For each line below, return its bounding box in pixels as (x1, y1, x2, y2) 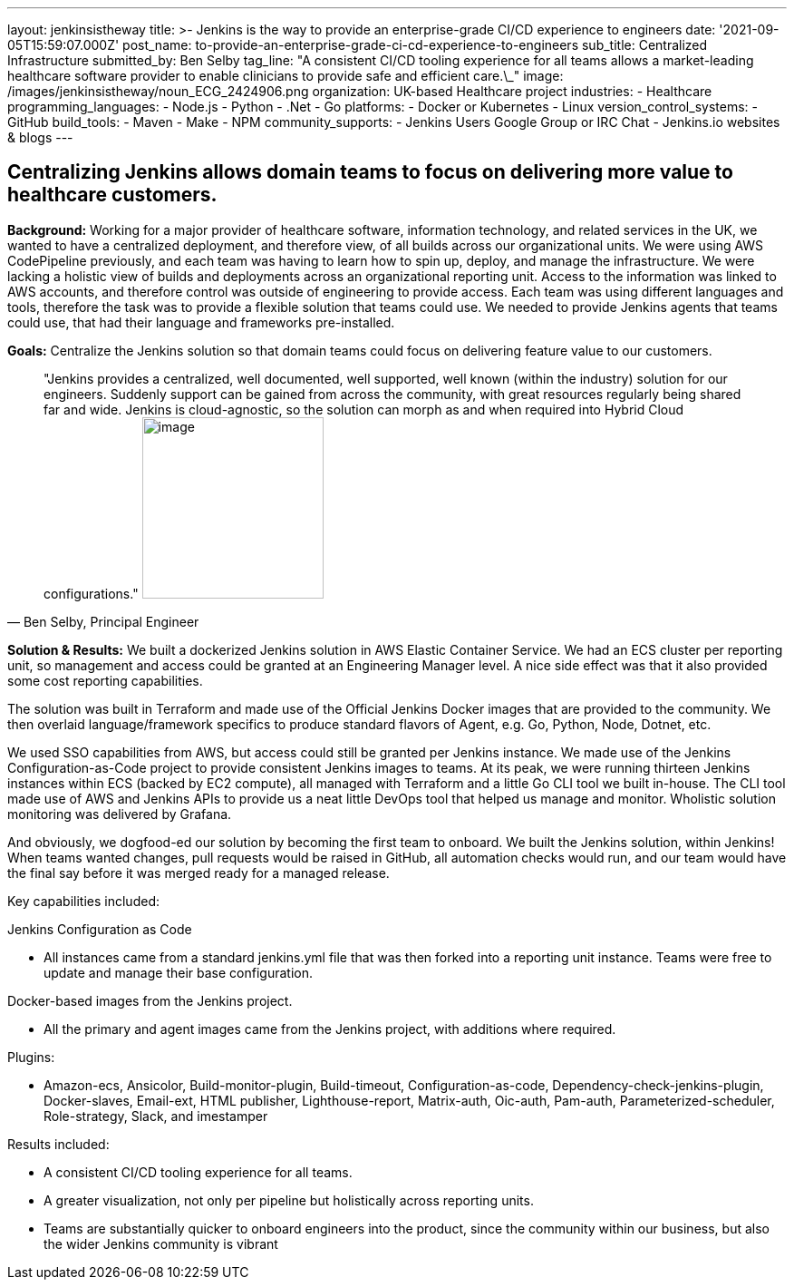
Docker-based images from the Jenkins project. (7, 992, 293, 1009)
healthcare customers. (7, 183, 218, 207)
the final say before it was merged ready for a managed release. (7, 864, 390, 881)
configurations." (44, 585, 139, 601)
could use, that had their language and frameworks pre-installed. (7, 314, 395, 330)
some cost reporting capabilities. (7, 672, 203, 688)
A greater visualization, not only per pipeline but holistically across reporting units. (44, 1192, 534, 1208)
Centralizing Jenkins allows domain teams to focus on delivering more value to (7, 161, 733, 184)
